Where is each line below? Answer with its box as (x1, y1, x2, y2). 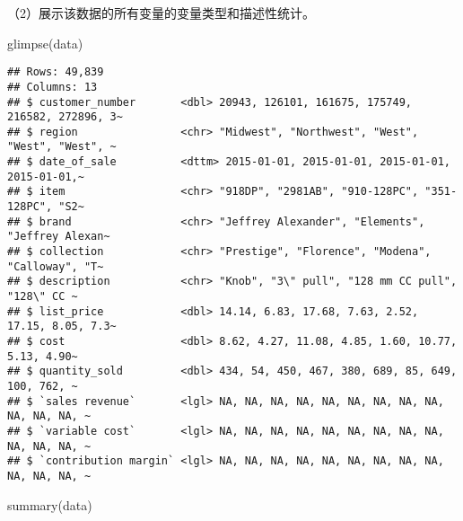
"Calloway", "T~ (7, 260, 104, 273)
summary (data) (7, 495, 92, 514)
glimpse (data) (7, 33, 83, 52)
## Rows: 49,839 (7, 66, 104, 79)
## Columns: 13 (7, 80, 98, 93)
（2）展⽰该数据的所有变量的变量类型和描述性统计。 (7, 4, 315, 22)
